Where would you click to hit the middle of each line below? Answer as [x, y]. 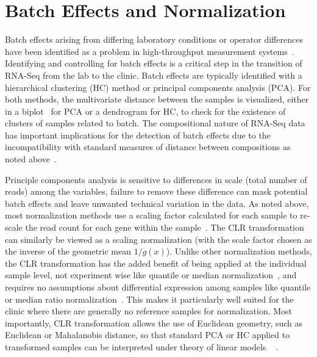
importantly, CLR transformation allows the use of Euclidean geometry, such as [154, 323]
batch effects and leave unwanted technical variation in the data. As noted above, [157, 203]
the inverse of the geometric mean [68, 251]
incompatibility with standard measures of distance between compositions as [148, 147]
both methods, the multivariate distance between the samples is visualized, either [157, 99]
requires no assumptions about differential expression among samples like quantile [158, 287]
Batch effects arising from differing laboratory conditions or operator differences [154, 39]
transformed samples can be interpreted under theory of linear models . [142, 346]
